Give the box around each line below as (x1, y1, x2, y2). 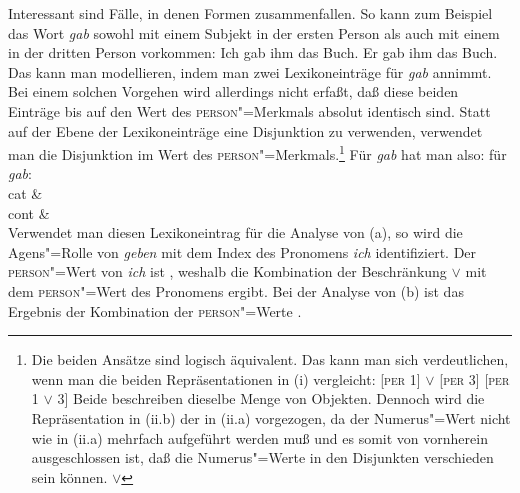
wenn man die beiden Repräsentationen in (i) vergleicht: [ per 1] (31, 368, 421, 389)
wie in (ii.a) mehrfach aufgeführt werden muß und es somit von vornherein (31, 427, 488, 448)
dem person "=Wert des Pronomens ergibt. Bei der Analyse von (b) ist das (8, 280, 464, 301)
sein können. (31, 466, 108, 487)
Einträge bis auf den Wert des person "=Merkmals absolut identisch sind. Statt (8, 100, 491, 121)
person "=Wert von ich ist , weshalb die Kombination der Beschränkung (8, 261, 447, 282)
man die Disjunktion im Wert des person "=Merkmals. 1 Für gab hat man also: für (8, 141, 507, 164)
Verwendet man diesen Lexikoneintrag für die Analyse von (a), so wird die (8, 222, 463, 243)
